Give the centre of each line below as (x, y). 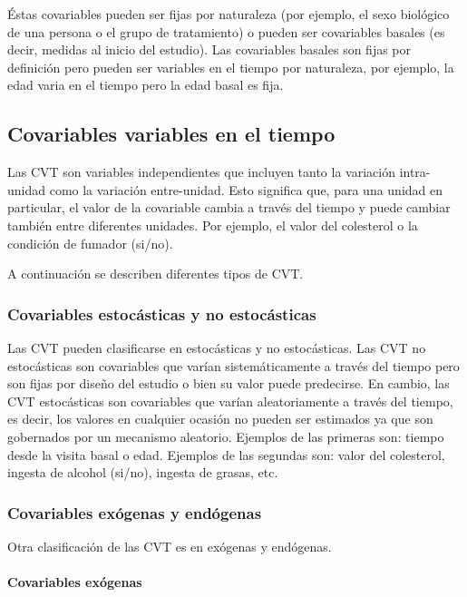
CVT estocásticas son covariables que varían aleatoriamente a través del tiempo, (230, 401)
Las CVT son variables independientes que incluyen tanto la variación (201, 172)
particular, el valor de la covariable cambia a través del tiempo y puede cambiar (229, 207)
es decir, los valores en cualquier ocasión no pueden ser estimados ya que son (220, 419)
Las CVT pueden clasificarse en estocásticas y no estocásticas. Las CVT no (217, 347)
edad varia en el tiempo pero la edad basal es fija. (146, 85)
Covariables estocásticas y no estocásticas (162, 313)
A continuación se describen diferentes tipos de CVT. (156, 274)
